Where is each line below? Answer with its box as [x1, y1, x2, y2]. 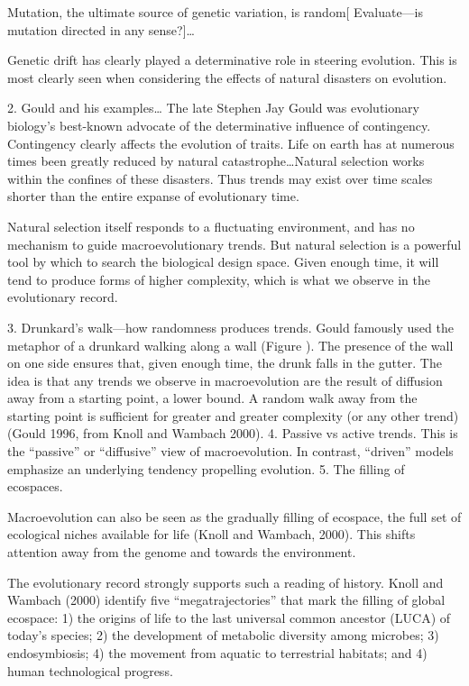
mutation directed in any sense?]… [7, 20, 195, 39]
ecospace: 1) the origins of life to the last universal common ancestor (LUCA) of [7, 608, 451, 627]
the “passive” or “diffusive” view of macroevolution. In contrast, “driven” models [7, 442, 454, 461]
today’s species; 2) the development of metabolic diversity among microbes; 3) [7, 626, 439, 645]
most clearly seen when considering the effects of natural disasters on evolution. [7, 68, 447, 87]
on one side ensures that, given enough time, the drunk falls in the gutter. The [7, 353, 442, 372]
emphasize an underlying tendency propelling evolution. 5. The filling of [7, 459, 405, 478]
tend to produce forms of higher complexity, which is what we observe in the [7, 270, 430, 288]
